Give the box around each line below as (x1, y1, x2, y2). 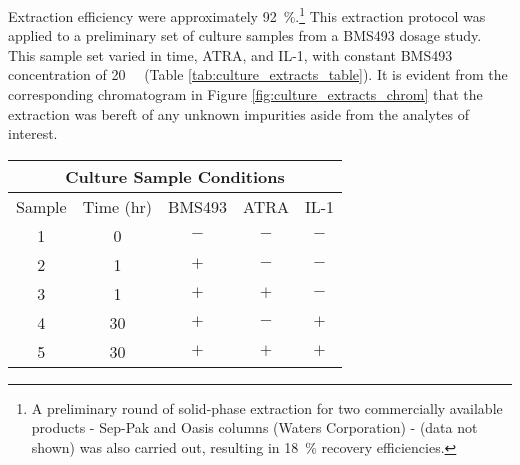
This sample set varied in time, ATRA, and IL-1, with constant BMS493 (8, 44, 453, 65)
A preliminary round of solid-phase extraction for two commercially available (31, 397, 503, 418)
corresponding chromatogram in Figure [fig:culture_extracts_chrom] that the (8, 84, 483, 105)
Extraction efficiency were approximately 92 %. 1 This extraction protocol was (8, 3, 486, 26)
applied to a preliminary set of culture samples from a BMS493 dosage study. (8, 25, 482, 46)
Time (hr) (82, 194, 153, 218)
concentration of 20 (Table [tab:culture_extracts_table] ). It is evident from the (8, 64, 508, 85)
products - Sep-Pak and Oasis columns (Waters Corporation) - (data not (31, 417, 478, 438)
